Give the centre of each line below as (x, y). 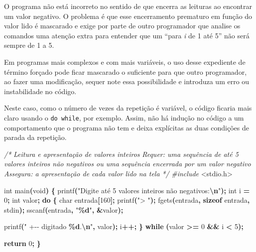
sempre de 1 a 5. (29, 45)
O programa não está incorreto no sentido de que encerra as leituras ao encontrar (128, 6)
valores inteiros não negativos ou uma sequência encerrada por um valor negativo (128, 164)
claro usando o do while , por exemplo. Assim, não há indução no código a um (124, 117)
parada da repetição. (35, 137)
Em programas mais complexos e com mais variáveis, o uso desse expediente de (125, 62)
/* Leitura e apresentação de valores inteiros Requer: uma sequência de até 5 (121, 154)
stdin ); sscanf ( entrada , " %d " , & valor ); (64, 209)
